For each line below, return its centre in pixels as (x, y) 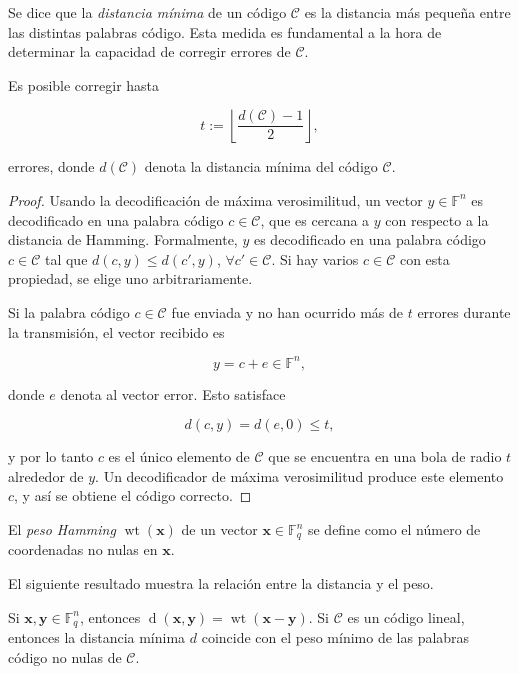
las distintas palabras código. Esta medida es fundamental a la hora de (225, 31)
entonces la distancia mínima (97, 637)
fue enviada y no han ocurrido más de (287, 311)
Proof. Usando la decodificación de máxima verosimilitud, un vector (215, 199)
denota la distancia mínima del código (261, 166)
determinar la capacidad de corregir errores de (149, 51)
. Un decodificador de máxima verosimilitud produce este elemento (299, 475)
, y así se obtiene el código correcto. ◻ (133, 495)
